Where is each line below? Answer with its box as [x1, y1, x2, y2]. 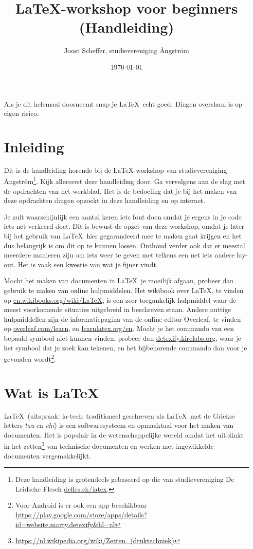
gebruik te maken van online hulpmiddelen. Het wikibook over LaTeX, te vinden [4, 285, 244, 295]
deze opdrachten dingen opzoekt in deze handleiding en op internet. [4, 195, 205, 205]
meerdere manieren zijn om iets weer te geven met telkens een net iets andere [4, 250, 235, 260]
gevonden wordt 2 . [4, 352, 56, 364]
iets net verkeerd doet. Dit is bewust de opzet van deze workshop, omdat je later [4, 221, 245, 231]
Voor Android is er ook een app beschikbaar [15, 500, 147, 510]
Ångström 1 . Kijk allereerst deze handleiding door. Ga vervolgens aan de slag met [4, 175, 245, 186]
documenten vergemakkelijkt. [4, 450, 91, 460]
